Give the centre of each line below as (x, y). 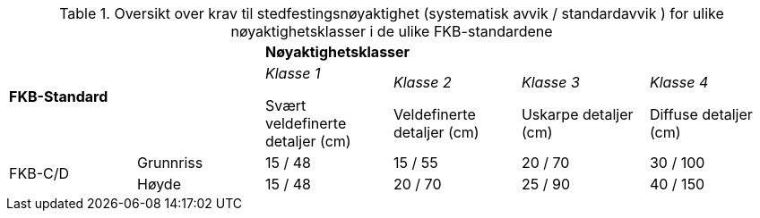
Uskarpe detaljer (577, 114)
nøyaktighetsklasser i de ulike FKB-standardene (392, 31)
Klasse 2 (422, 82)
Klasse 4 (679, 82)
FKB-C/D (39, 173)
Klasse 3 (550, 82)
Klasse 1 (293, 73)
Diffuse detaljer (701, 114)
